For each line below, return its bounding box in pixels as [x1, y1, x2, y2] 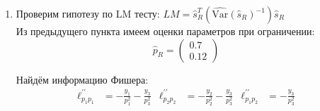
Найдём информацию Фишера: [16, 72, 149, 86]
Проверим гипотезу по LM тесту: [16, 6, 160, 20]
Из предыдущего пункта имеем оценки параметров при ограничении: [16, 24, 315, 38]
